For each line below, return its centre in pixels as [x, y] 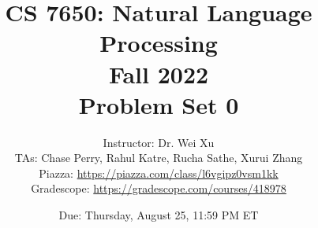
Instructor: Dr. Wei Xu [159, 142]
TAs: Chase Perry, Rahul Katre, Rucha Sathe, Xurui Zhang [159, 158]
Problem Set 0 [159, 104]
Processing [159, 43]
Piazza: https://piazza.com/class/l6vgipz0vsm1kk [159, 173]
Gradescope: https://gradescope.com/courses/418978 [159, 188]
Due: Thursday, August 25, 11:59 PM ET [159, 215]
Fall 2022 [159, 74]
